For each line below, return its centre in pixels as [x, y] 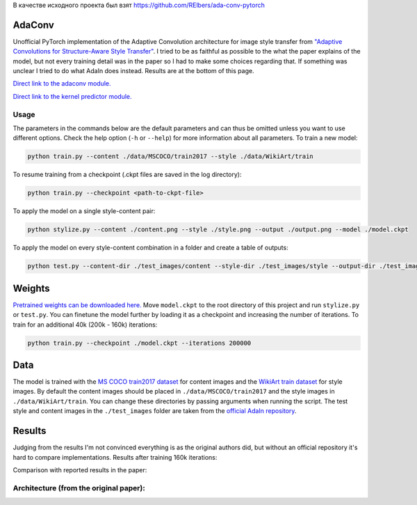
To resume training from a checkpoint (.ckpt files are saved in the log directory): [127, 175]
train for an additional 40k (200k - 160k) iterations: [85, 325]
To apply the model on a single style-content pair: [84, 211]
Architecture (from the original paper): [79, 488]
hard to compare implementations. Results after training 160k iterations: [115, 457]
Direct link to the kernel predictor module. [72, 96]
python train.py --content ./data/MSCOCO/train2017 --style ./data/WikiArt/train [171, 156]
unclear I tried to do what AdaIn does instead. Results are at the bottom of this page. [133, 71]
